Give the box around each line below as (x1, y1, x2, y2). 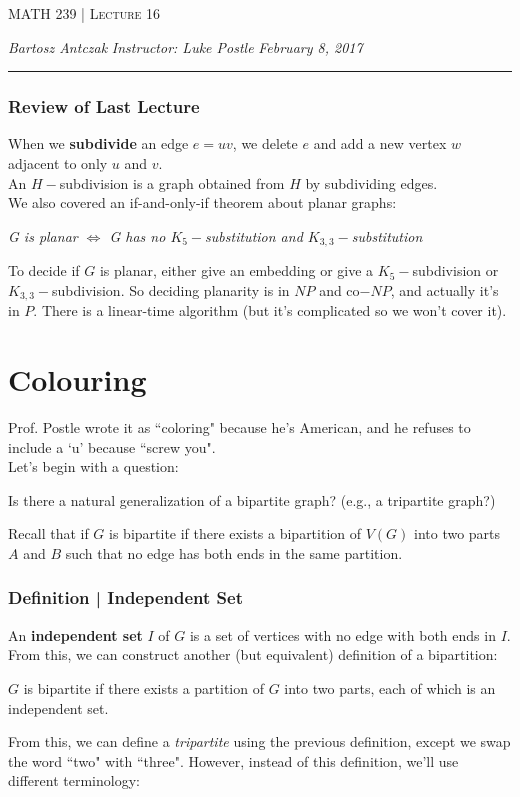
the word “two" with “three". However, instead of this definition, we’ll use (8, 750, 459, 771)
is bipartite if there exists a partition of (23, 677, 264, 698)
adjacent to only (8, 153, 108, 173)
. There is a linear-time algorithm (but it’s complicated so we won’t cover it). (33, 300, 507, 321)
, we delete (232, 133, 298, 154)
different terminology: (8, 770, 140, 791)
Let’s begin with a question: (8, 456, 179, 477)
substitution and (205, 225, 303, 246)
